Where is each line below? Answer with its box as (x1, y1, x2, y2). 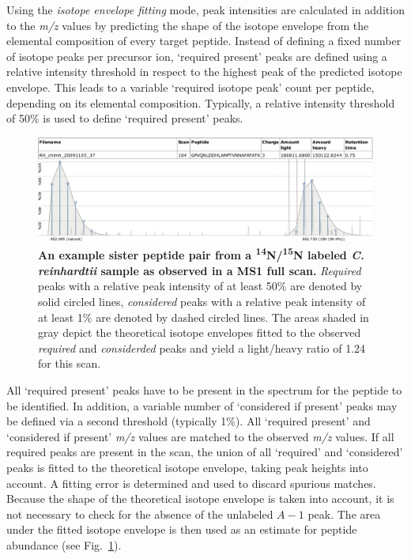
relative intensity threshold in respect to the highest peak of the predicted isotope (6, 63, 402, 80)
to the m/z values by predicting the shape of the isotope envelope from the (6, 17, 369, 33)
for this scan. (38, 355, 101, 372)
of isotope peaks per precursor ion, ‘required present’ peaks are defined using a (6, 47, 387, 64)
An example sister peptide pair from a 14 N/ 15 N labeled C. (38, 244, 364, 263)
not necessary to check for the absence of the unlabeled (6, 505, 273, 522)
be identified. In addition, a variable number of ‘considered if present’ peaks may (6, 397, 398, 414)
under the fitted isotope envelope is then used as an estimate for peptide (6, 521, 357, 538)
